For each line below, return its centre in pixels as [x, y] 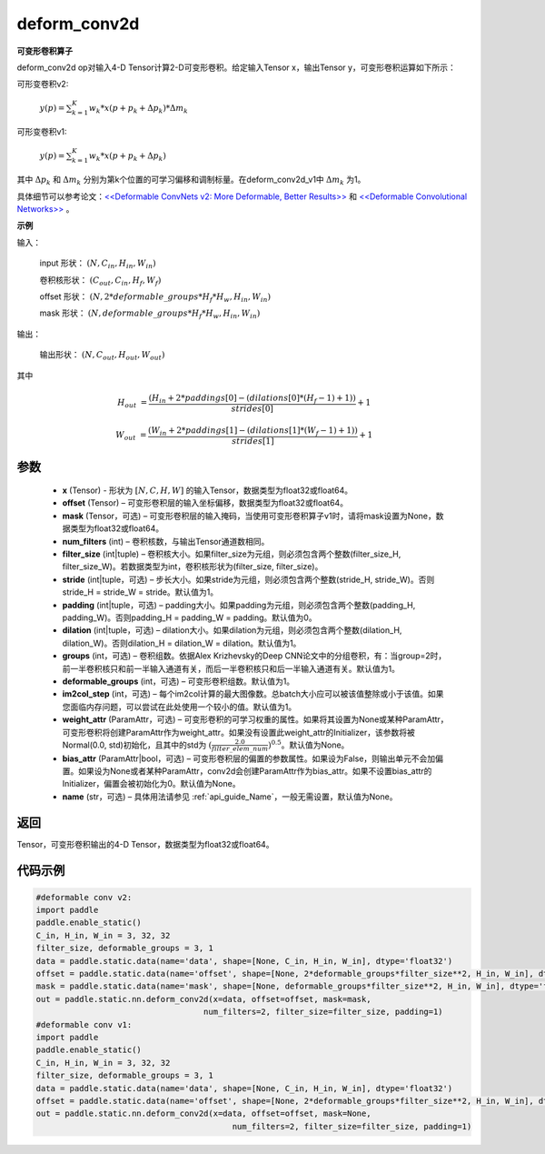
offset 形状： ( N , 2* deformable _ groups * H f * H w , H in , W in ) [155, 297]
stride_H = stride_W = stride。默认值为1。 [140, 592]
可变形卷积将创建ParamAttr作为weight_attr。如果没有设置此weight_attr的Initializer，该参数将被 [238, 732]
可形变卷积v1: [42, 132]
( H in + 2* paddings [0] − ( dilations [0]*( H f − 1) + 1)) [252, 398]
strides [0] [253, 408]
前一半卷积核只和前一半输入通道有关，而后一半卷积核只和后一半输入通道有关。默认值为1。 [231, 668]
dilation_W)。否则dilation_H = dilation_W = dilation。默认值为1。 [182, 643]
